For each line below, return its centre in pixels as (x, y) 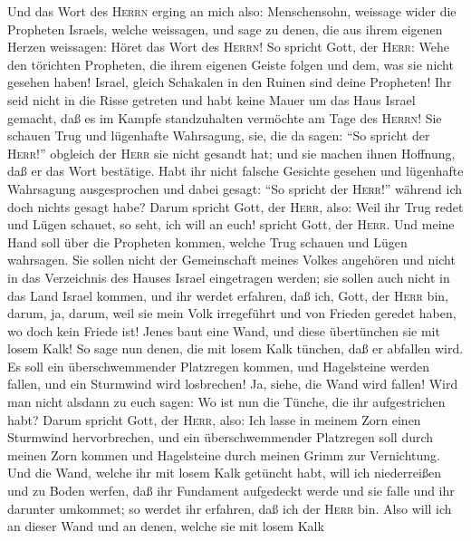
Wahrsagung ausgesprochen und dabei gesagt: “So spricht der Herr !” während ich (235, 188)
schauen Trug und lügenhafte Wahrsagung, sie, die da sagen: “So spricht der (219, 135)
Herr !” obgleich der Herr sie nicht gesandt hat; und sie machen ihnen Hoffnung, (231, 153)
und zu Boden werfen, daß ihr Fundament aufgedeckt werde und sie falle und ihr (231, 491)
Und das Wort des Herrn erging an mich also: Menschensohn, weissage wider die (232, 11)
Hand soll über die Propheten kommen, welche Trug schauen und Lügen (207, 242)
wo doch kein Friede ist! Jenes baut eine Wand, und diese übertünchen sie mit (224, 330)
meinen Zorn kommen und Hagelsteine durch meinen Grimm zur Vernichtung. (224, 454)
